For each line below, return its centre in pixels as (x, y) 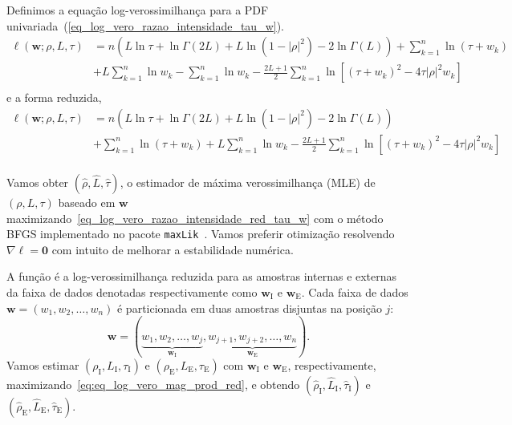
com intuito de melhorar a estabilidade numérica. (173, 249)
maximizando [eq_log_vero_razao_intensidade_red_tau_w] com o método (195, 218)
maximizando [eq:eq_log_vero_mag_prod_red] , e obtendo (153, 384)
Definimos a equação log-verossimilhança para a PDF (138, 10)
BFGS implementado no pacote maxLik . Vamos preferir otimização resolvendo (201, 234)
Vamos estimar (43, 364)
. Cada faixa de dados (355, 292)
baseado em (87, 202)
